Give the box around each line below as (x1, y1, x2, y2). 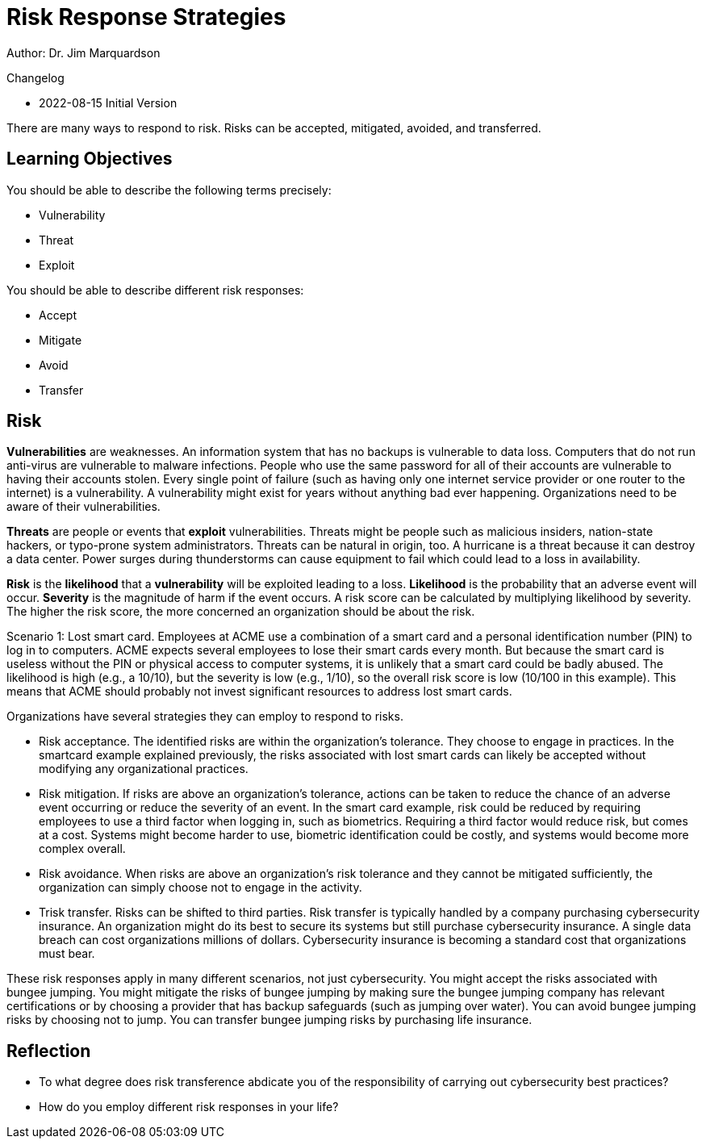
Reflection (6, 1040, 91, 1061)
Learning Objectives (6, 148, 173, 169)
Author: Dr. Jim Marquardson (6, 45, 161, 60)
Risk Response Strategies (6, 3, 286, 31)
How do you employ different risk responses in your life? (39, 1100, 339, 1114)
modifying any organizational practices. (39, 762, 249, 776)
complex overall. (39, 842, 126, 856)
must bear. (39, 947, 95, 961)
